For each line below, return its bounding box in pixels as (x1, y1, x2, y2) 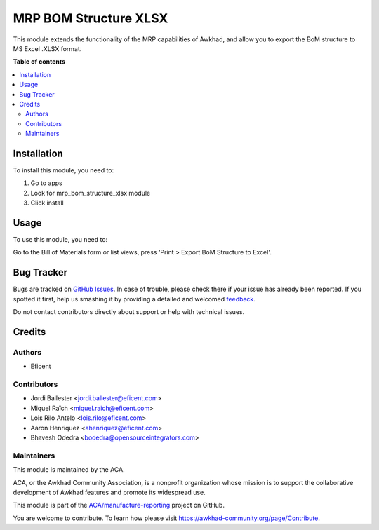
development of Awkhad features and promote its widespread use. (13, 488, 206, 496)
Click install (30, 198, 64, 207)
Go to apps (30, 179, 62, 187)
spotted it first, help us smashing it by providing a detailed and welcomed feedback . (13, 294, 256, 303)
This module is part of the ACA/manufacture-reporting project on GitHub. (13, 501, 225, 510)
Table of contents (13, 57, 66, 66)
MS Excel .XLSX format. (13, 44, 82, 53)
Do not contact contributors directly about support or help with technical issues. (13, 308, 245, 316)
